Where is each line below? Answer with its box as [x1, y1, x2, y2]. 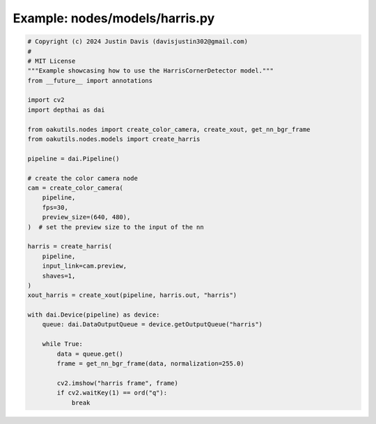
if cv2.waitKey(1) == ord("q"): [56, 389, 167, 397]
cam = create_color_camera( [27, 184, 123, 192]
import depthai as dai [27, 105, 105, 114]
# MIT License [27, 56, 76, 65]
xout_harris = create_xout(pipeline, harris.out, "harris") [27, 291, 237, 299]
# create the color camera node [27, 174, 139, 182]
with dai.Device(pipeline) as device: [27, 311, 160, 319]
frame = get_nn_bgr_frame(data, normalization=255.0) [56, 360, 244, 368]
